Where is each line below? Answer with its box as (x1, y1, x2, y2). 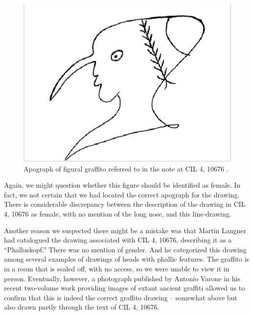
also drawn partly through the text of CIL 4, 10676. (4, 302, 160, 312)
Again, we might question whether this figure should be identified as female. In (4, 180, 241, 190)
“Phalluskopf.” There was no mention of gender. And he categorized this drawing (4, 244, 247, 254)
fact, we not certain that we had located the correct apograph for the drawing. (4, 189, 240, 199)
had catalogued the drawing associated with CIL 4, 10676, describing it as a (4, 235, 232, 245)
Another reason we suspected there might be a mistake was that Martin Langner (4, 225, 247, 235)
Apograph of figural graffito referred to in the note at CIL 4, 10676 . (23, 163, 229, 173)
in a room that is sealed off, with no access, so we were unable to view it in (4, 263, 230, 273)
